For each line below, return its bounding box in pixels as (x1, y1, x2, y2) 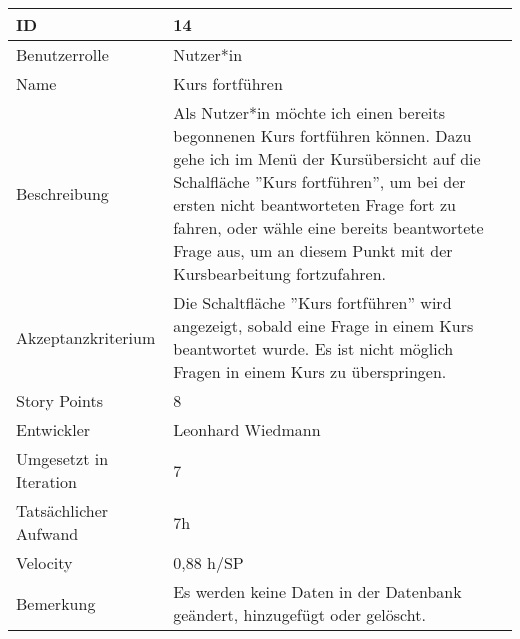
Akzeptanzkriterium (16, 325, 156, 349)
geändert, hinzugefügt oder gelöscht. (173, 603, 426, 626)
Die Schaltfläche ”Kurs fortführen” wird (173, 291, 452, 314)
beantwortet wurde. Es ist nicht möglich (173, 337, 454, 360)
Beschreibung (16, 181, 109, 205)
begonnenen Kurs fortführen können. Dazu (173, 124, 472, 147)
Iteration (16, 470, 77, 493)
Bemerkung (16, 591, 96, 615)
